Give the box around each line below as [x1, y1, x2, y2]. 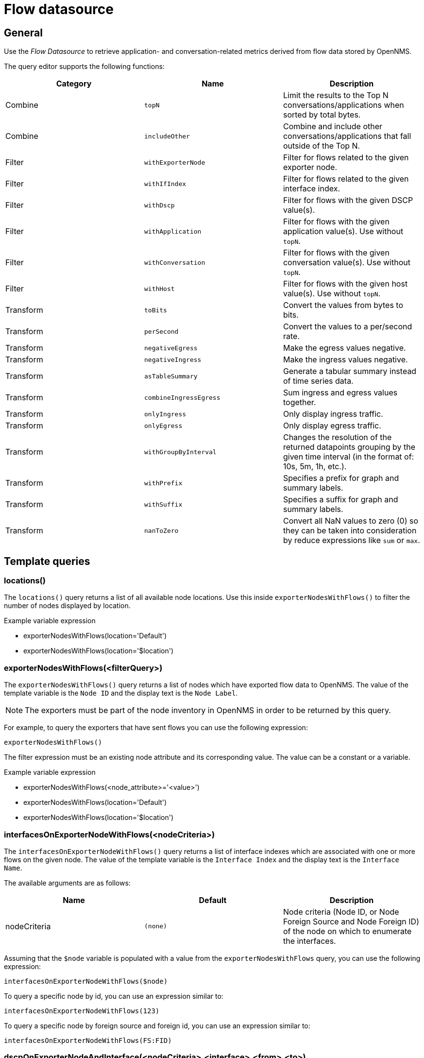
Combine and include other [283, 121, 383, 132]
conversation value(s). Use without [283, 257, 410, 268]
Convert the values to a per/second [283, 322, 412, 332]
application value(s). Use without [283, 226, 404, 237]
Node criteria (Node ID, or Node [283, 906, 399, 917]
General [4, 26, 43, 39]
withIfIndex [144, 180, 187, 188]
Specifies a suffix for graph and [283, 495, 398, 505]
